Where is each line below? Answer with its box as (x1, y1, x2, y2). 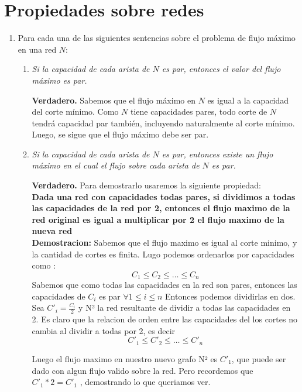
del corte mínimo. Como (32, 105, 119, 118)
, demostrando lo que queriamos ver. (80, 376, 211, 388)
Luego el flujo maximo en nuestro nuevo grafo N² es (32, 352, 218, 365)
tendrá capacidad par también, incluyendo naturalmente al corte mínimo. (32, 116, 295, 129)
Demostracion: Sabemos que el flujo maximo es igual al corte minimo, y (32, 236, 297, 249)
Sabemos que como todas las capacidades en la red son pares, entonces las (32, 278, 297, 291)
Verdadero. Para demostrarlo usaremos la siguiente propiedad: (32, 179, 261, 191)
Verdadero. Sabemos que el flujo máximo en (32, 94, 195, 106)
